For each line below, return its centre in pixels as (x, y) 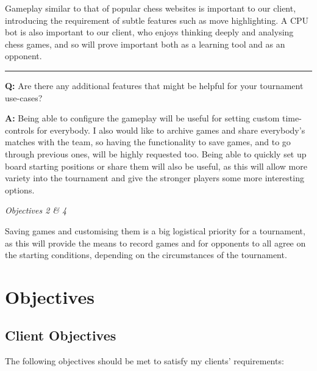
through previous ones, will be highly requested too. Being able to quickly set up (156, 153)
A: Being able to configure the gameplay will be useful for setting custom (142, 118)
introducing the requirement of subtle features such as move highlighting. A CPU (157, 20)
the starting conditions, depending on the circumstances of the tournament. (146, 255)
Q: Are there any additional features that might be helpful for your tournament (154, 85)
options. (20, 189)
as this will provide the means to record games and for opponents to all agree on (155, 243)
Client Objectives (61, 335)
